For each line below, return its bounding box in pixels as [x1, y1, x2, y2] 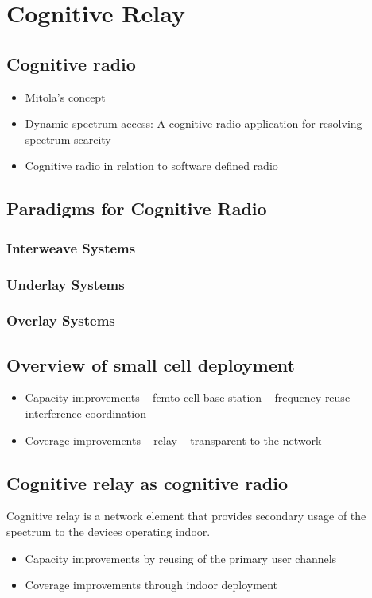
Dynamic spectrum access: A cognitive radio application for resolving [25, 115, 362, 132]
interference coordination [25, 405, 146, 422]
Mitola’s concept [25, 88, 106, 105]
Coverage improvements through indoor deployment [25, 577, 277, 593]
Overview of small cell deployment [6, 352, 295, 376]
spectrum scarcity [25, 130, 111, 147]
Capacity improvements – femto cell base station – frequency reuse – [25, 389, 359, 406]
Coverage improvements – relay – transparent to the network [25, 431, 322, 448]
